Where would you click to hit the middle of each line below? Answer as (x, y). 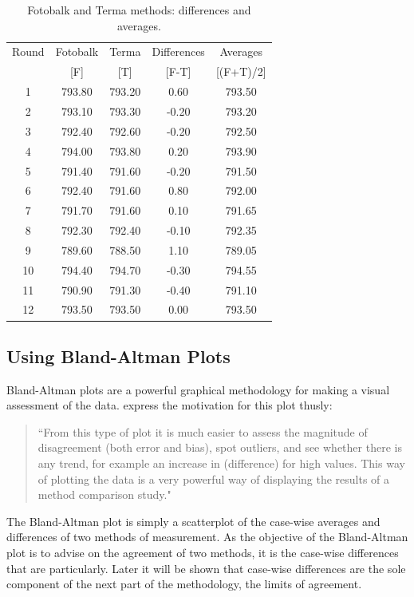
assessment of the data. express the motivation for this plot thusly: (170, 405)
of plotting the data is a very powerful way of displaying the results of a (214, 478)
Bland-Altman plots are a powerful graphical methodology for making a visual (198, 389)
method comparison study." (104, 494)
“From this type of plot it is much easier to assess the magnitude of (203, 431)
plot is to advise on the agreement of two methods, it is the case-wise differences (203, 553)
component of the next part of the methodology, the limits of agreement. (184, 584)
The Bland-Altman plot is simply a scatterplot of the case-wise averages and (193, 521)
